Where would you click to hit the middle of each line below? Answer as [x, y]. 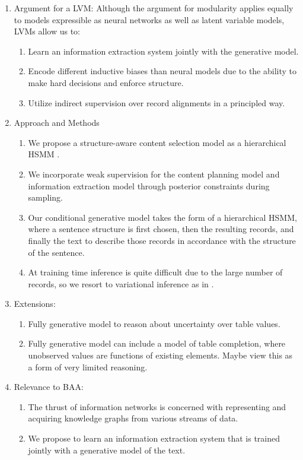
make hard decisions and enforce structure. [106, 82]
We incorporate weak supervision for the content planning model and [154, 174]
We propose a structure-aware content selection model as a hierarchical [157, 142]
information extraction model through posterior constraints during [149, 185]
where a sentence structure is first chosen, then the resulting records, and [161, 229]
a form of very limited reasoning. [88, 367]
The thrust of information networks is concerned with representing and [157, 406]
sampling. [46, 197]
